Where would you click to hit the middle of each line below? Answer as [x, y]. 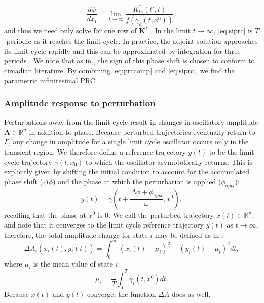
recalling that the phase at [45, 215]
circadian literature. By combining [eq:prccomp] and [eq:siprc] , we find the [119, 70]
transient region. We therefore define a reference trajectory [95, 151]
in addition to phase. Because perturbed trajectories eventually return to [142, 131]
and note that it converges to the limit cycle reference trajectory [104, 225]
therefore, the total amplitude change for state [76, 234]
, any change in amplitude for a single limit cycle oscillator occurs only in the [128, 142]
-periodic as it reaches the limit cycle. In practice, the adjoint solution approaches [131, 41]
